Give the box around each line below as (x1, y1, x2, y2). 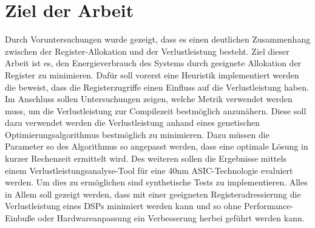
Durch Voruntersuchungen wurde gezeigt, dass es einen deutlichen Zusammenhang (5, 33, 311, 46)
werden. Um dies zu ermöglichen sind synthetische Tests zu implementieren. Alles (5, 176, 308, 188)
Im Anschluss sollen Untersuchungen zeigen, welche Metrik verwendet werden (5, 92, 293, 105)
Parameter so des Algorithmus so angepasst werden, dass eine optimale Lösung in (5, 140, 308, 153)
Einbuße (5, 212, 35, 224)
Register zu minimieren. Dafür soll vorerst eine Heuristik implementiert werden (5, 68, 299, 81)
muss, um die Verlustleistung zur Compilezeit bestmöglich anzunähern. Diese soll (5, 104, 307, 117)
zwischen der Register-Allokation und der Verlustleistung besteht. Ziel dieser (5, 44, 290, 57)
